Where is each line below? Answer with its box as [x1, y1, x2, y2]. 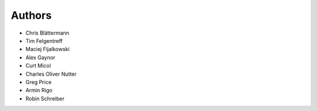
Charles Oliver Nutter [25, 70, 77, 78]
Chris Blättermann [25, 29, 70, 36]
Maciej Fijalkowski [25, 46, 70, 53]
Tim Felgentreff [25, 37, 63, 44]
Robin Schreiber [25, 95, 65, 102]
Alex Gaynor [25, 53, 56, 61]
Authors [11, 9, 52, 22]
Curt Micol [25, 62, 51, 69]
